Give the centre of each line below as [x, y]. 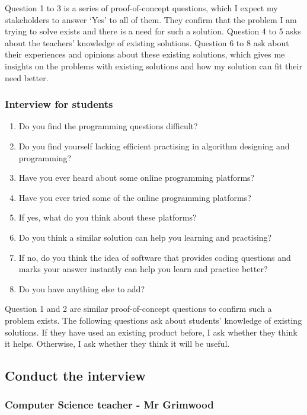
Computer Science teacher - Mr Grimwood [109, 405]
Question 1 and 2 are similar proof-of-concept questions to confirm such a [138, 309]
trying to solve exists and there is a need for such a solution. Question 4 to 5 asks [153, 31]
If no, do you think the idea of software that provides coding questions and [155, 257]
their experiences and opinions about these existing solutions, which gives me [145, 54]
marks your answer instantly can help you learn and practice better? [143, 269]
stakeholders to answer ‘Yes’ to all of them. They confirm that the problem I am [151, 19]
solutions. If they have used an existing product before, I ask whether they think [151, 332]
